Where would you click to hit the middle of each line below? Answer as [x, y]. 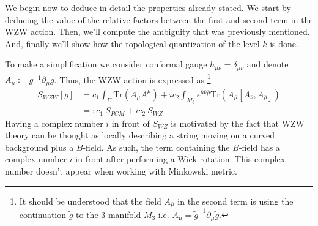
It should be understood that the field [90, 201]
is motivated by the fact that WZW [238, 123]
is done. [284, 43]
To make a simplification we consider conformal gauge [106, 64]
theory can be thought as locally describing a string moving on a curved [140, 135]
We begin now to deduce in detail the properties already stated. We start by [148, 7]
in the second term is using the [235, 201]
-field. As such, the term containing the [156, 147]
